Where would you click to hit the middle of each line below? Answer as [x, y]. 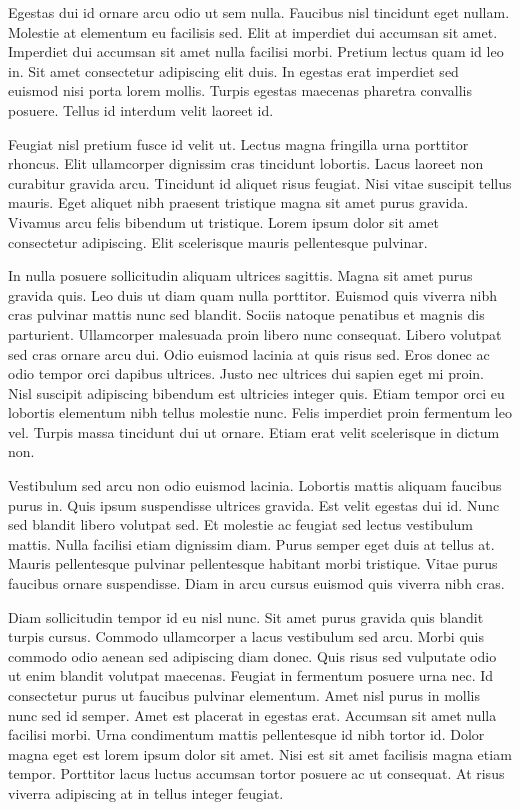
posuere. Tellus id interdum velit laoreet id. [141, 109]
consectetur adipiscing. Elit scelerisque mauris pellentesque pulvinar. [218, 241]
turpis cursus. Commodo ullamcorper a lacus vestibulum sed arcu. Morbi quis [246, 636]
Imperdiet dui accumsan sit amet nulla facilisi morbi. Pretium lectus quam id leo [256, 51]
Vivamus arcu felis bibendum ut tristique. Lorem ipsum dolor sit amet [223, 221]
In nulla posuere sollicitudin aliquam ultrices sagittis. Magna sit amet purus [240, 275]
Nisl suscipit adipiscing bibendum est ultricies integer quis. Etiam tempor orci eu [256, 392]
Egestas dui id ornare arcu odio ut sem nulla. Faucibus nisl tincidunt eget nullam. [259, 12]
